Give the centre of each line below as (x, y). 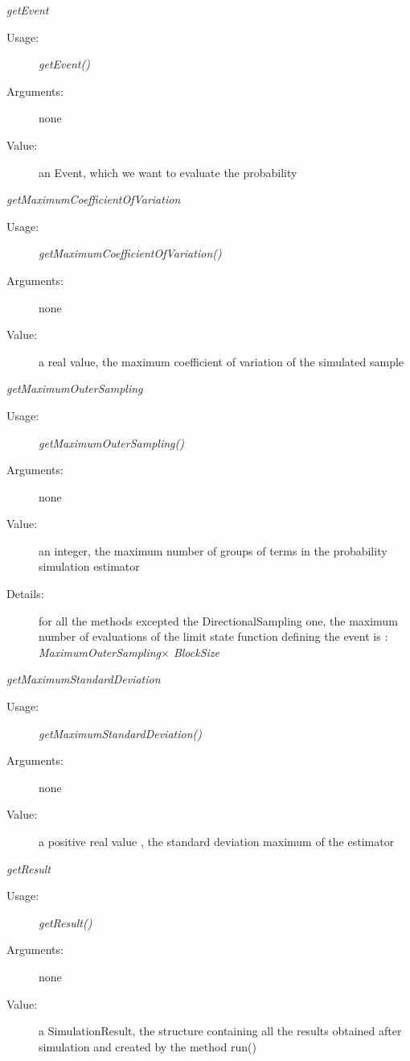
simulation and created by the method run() (148, 1046)
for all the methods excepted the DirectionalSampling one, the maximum (218, 620)
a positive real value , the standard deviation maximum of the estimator (217, 841)
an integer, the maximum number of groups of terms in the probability (213, 550)
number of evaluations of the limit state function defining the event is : (213, 636)
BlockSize (197, 652)
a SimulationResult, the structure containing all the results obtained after (220, 1031)
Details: (25, 594)
